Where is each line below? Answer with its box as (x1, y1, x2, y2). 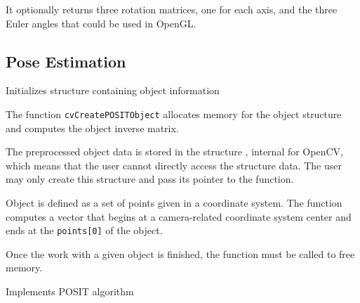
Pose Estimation (6, 50, 126, 72)
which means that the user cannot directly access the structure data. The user (6, 157, 342, 172)
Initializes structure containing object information (6, 83, 220, 98)
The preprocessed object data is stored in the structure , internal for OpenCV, (6, 144, 343, 159)
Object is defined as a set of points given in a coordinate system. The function (6, 195, 342, 210)
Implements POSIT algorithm (6, 284, 134, 299)
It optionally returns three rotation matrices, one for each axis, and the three (6, 2, 338, 16)
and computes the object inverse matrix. (6, 120, 179, 135)
